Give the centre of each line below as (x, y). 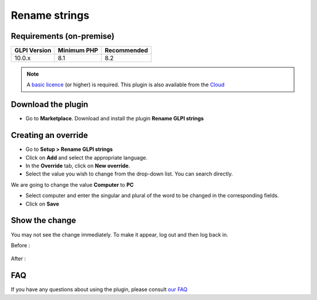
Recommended (127, 50)
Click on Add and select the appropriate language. (87, 157)
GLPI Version (33, 50)
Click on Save (42, 204)
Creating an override (49, 135)
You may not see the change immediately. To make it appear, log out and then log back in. (119, 234)
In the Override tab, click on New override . (78, 166)
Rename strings (50, 15)
